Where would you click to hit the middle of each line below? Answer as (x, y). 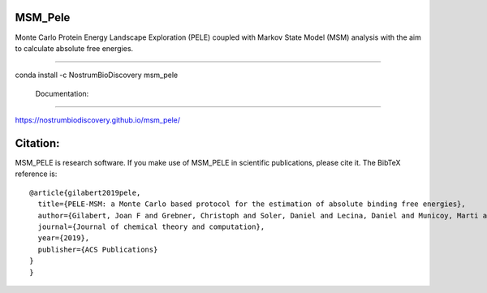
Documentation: (62, 93)
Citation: (37, 143)
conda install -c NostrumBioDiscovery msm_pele (97, 75)
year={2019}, (64, 238)
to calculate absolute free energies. (74, 48)
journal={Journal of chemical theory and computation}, (151, 226)
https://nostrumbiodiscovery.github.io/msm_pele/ (97, 120)
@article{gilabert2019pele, (85, 192)
